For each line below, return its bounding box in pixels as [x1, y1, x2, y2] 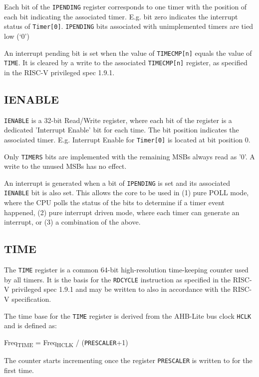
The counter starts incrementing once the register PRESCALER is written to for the [4, 355, 253, 365]
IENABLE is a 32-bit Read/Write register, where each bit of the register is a [4, 115, 232, 125]
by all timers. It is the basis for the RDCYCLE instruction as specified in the [4, 274, 231, 284]
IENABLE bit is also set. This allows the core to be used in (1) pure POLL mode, [4, 187, 249, 198]
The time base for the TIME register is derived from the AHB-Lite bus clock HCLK [4, 310, 252, 321]
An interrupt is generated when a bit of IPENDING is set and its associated [4, 177, 230, 188]
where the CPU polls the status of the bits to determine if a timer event [4, 197, 225, 208]
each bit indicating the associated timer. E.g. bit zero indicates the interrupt [4, 11, 238, 21]
